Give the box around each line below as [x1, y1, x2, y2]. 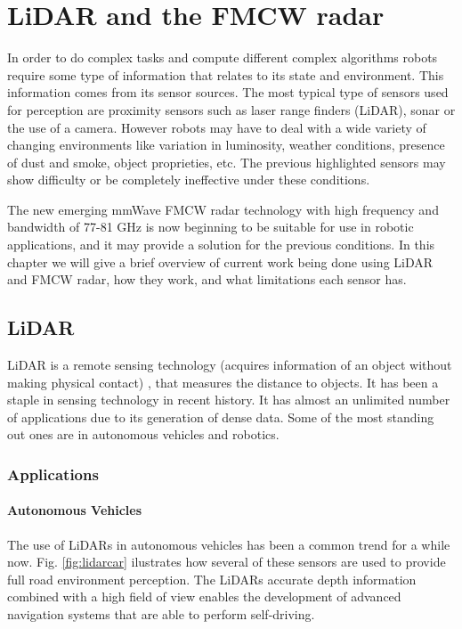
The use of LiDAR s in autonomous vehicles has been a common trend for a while [7, 535, 450, 553]
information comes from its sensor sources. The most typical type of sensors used [7, 83, 449, 102]
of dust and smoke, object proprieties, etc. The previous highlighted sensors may [7, 152, 446, 171]
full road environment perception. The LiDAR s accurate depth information [7, 569, 417, 588]
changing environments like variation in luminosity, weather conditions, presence [7, 135, 445, 154]
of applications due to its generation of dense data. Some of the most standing [7, 407, 434, 426]
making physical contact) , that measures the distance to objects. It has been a [7, 372, 439, 391]
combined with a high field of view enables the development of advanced [7, 587, 401, 606]
